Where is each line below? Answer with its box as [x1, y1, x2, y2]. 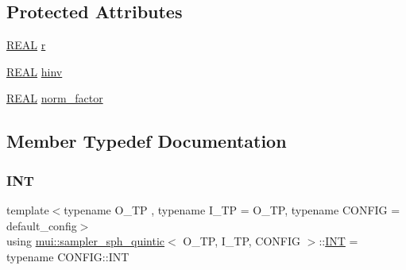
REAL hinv [6, 63, 63, 79]
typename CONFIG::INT [6, 248, 130, 264]
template [6, 201, 49, 218]
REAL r [6, 37, 46, 53]
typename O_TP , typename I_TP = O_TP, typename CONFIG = [64, 201, 400, 218]
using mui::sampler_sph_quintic [6, 233, 165, 249]
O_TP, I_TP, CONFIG [183, 233, 301, 249]
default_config [6, 217, 77, 233]
